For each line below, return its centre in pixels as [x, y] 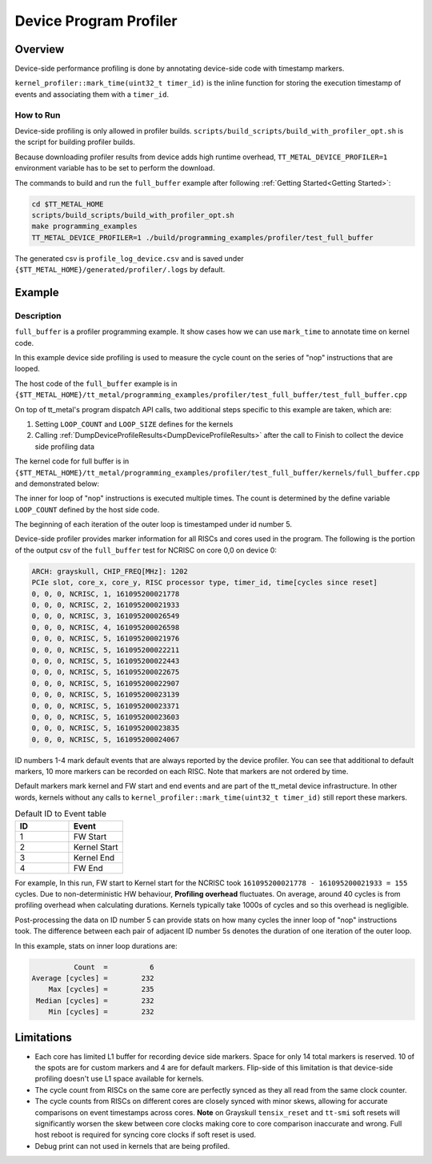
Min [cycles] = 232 [102, 1012]
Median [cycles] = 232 [96, 1000]
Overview [40, 49]
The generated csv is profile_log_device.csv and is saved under [129, 258]
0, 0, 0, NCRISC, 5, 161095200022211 [106, 650]
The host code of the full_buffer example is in [96, 383]
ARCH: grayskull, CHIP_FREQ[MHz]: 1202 [110, 571]
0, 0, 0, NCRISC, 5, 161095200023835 [106, 728]
